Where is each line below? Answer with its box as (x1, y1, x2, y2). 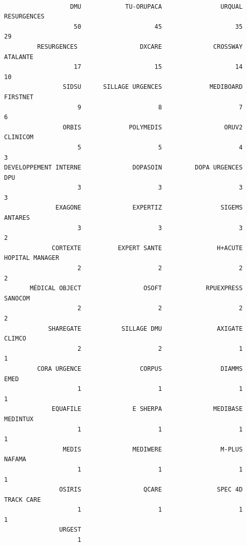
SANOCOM (4, 294, 30, 302)
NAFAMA (4, 456, 26, 463)
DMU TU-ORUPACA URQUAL (70, 3, 243, 10)
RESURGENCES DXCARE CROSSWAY (37, 43, 243, 50)
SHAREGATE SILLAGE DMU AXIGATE (48, 325, 243, 332)
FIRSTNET (4, 93, 34, 101)
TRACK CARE (4, 496, 41, 503)
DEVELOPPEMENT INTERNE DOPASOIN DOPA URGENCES (4, 164, 243, 172)
